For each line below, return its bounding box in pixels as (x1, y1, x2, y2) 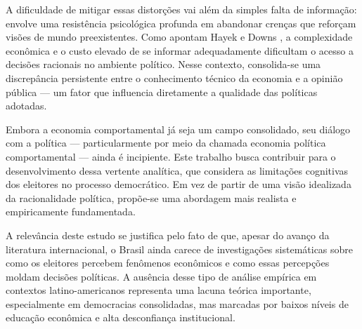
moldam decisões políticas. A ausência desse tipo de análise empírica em (6, 269, 317, 283)
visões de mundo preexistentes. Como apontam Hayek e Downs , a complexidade (6, 29, 353, 44)
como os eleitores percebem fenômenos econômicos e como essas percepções (6, 255, 330, 270)
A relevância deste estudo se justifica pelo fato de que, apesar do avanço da (6, 227, 330, 242)
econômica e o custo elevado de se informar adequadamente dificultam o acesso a (6, 43, 354, 58)
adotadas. (6, 98, 47, 113)
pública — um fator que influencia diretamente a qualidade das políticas (6, 84, 318, 99)
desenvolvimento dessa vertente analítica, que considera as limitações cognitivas (6, 163, 349, 177)
